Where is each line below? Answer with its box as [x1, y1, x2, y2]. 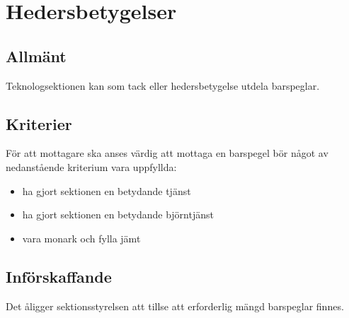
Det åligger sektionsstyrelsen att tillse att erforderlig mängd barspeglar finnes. [6, 298, 344, 313]
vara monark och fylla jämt [22, 230, 141, 245]
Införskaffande [6, 265, 112, 287]
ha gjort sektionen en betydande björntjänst [22, 207, 214, 222]
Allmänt [6, 45, 67, 66]
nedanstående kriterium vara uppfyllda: [6, 159, 177, 174]
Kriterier [6, 112, 72, 134]
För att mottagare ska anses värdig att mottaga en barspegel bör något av [6, 146, 328, 160]
